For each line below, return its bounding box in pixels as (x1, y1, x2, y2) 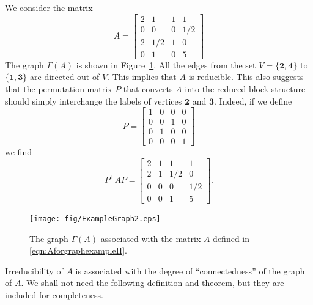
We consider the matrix (5, 1, 93, 13)
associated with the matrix (100, 232, 201, 244)
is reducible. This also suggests (188, 70, 304, 83)
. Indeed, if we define (214, 94, 292, 107)
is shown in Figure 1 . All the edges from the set (76, 58, 256, 71)
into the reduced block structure (185, 82, 306, 95)
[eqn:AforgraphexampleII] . (29, 244, 127, 257)
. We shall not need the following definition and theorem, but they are (21, 276, 284, 289)
